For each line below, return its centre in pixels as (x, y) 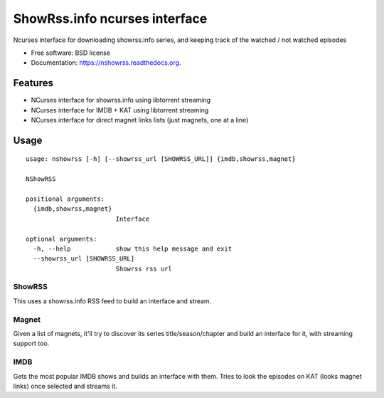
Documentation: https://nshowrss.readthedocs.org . (106, 63)
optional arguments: (62, 239)
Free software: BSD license (70, 53)
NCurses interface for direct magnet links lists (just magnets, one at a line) (140, 120)
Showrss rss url (144, 268)
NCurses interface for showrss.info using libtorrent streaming (121, 100)
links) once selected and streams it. (65, 386)
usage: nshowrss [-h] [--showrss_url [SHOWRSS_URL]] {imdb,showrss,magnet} (161, 159)
